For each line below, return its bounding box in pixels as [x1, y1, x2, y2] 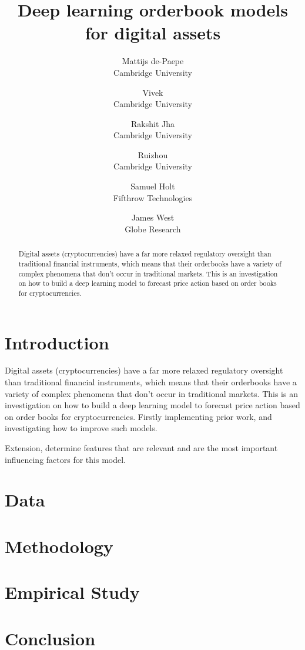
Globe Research [125, 222, 181, 235]
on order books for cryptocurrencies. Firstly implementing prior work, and [5, 410, 272, 422]
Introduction [5, 330, 109, 354]
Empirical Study [5, 580, 140, 604]
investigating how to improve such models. [5, 422, 157, 434]
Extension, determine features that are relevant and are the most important [5, 442, 278, 454]
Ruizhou [138, 148, 168, 161]
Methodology [5, 534, 113, 558]
